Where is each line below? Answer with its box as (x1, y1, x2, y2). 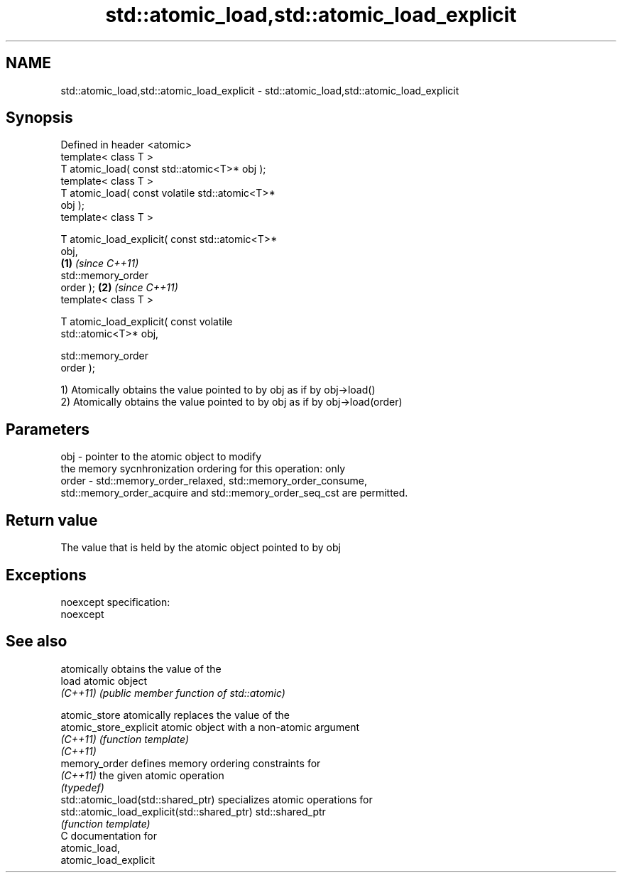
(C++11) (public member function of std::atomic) (60, 686, 285, 699)
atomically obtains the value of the (60, 662, 222, 675)
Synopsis (6, 109, 73, 127)
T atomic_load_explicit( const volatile (60, 315, 233, 328)
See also (6, 632, 67, 651)
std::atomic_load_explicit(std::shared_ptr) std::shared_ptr (60, 805, 326, 818)
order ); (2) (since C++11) (60, 281, 178, 294)
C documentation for (60, 829, 158, 842)
